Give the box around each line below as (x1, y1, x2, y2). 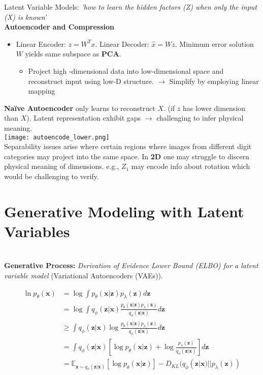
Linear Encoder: (16, 38, 66, 49)
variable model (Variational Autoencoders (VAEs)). (4, 270, 163, 281)
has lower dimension (182, 102, 246, 113)
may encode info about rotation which (131, 161, 250, 171)
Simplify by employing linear (169, 75, 259, 86)
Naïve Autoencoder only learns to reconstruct (4, 102, 155, 113)
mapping (28, 85, 55, 96)
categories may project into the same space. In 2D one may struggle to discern (4, 151, 249, 161)
